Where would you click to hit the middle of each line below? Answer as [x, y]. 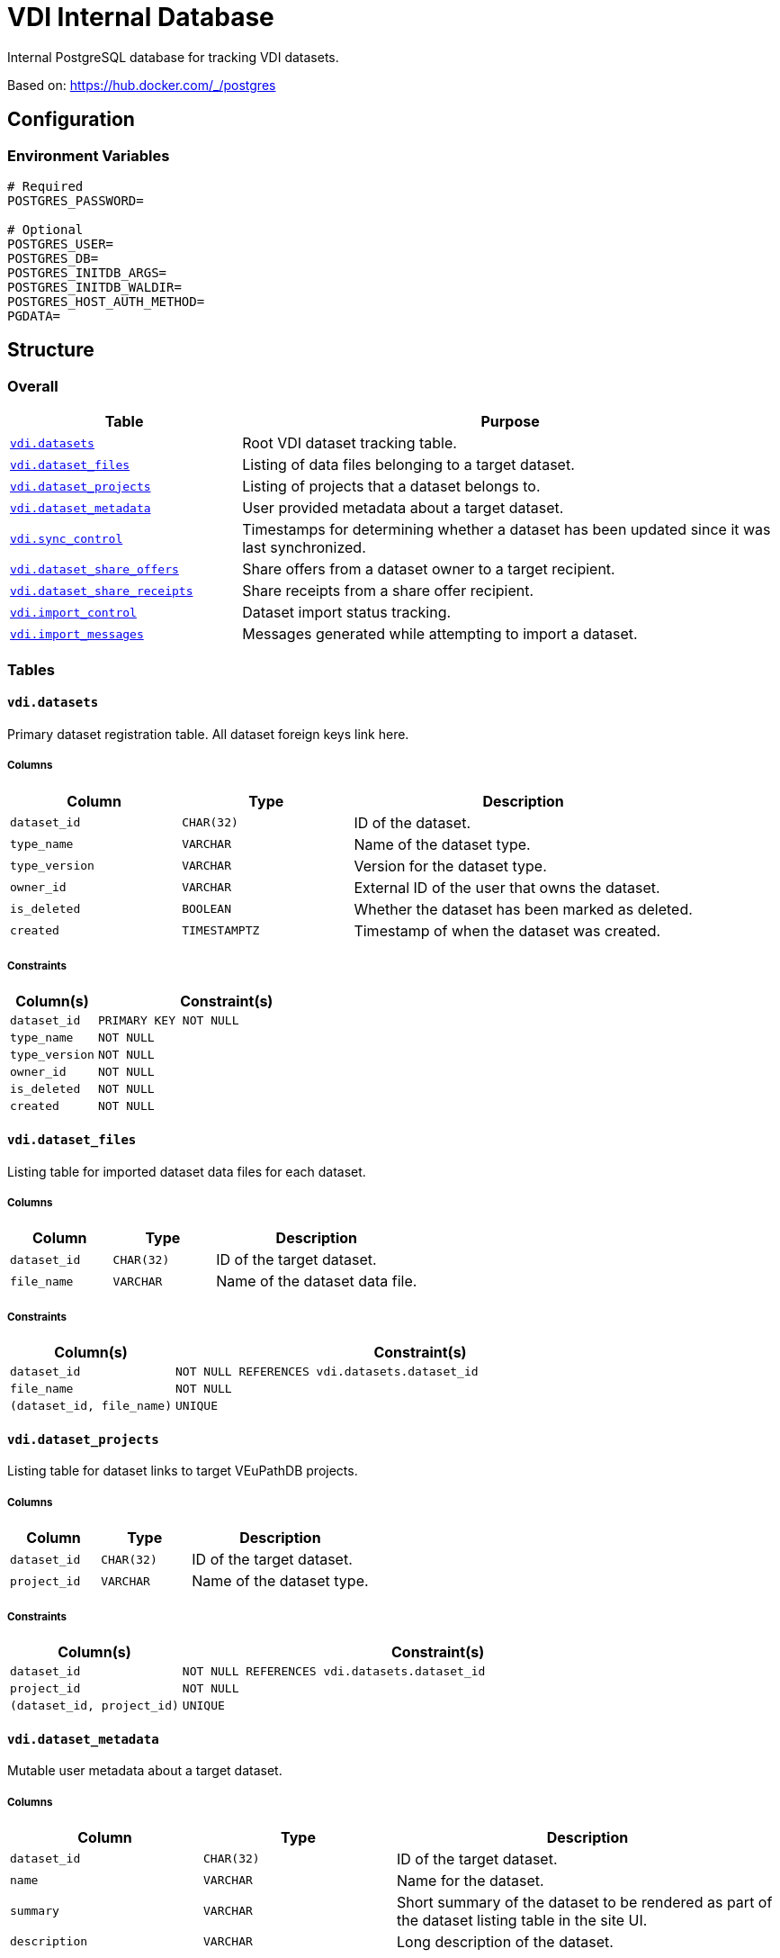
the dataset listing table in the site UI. [522, 1920]
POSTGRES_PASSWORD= [76, 200]
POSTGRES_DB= [53, 258]
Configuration [71, 120]
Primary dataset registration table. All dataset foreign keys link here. [208, 734]
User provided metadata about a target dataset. [403, 508]
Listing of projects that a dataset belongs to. [391, 487]
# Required [45, 186]
